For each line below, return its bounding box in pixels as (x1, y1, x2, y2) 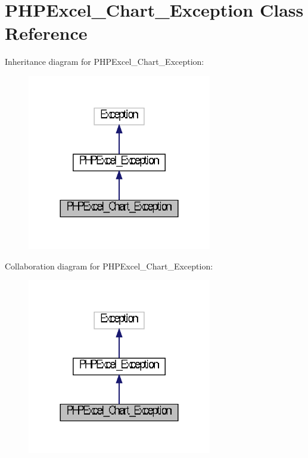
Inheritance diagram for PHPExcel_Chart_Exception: (5, 55, 204, 68)
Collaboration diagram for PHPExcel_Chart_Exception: (5, 259, 213, 272)
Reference (5, 21, 88, 45)
